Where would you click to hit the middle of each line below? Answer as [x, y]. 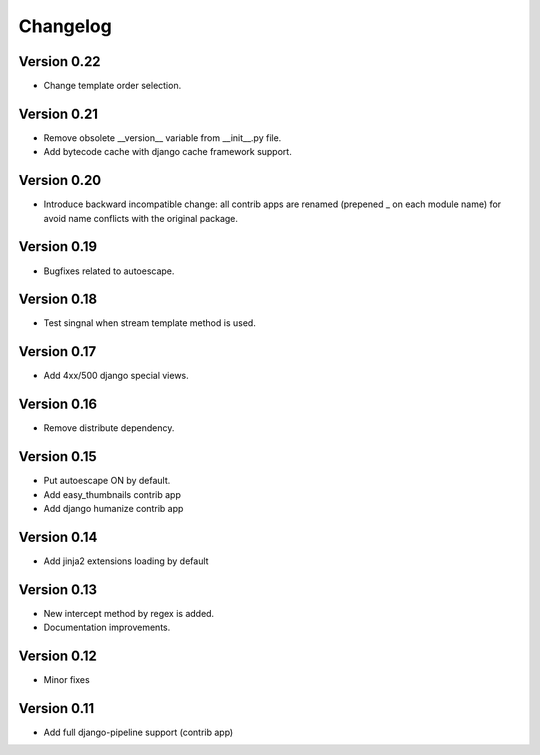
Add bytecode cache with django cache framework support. [167, 152]
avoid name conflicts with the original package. [141, 218]
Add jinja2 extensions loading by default [126, 561]
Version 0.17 [57, 351]
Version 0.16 [58, 404]
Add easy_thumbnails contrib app [112, 494]
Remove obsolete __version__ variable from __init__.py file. [162, 137]
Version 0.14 [58, 536]
